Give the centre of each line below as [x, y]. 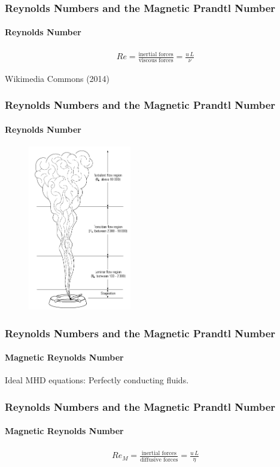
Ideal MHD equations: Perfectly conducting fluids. [97, 380]
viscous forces [156, 61]
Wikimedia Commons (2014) [57, 78]
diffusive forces [159, 460]
